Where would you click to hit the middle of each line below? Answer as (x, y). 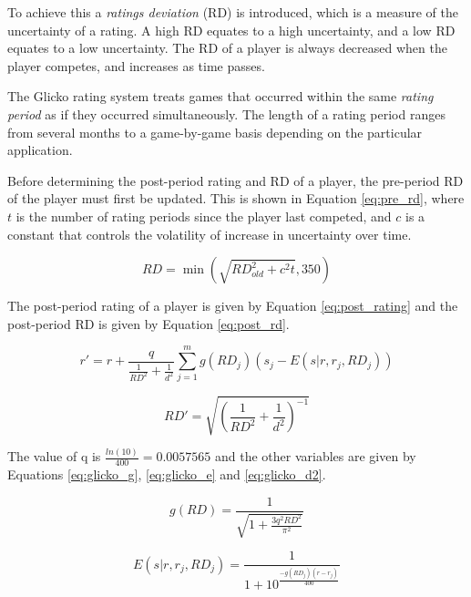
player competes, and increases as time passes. (136, 65)
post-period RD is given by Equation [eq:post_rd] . (148, 323)
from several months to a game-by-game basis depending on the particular (215, 132)
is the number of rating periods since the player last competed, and (204, 216)
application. (40, 150)
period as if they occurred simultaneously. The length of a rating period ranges (226, 113)
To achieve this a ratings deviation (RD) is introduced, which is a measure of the (233, 12)
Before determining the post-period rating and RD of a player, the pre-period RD (235, 180)
